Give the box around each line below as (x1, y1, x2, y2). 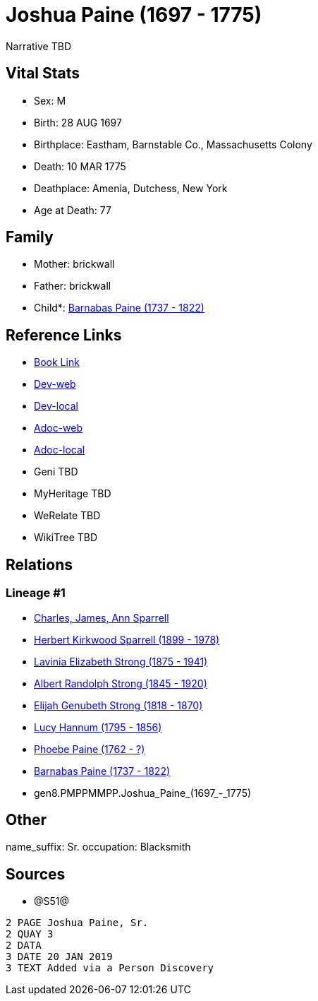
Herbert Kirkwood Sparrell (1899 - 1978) (34, 633, 220, 646)
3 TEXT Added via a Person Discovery (6, 962, 214, 974)
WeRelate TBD (34, 509, 101, 522)
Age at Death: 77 (34, 203, 111, 216)
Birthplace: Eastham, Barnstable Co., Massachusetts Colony (34, 138, 312, 150)
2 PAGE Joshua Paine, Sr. (6, 917, 149, 929)
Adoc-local (34, 444, 85, 456)
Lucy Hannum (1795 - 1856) (34, 721, 162, 733)
